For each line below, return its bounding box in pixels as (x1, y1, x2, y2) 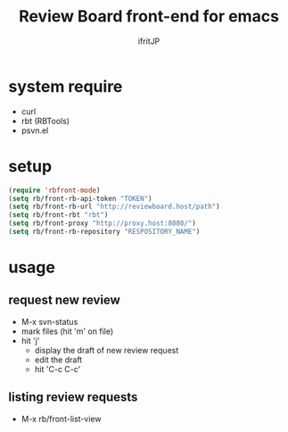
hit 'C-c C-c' (34, 363, 81, 374)
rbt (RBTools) (21, 115, 70, 126)
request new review (8, 293, 121, 308)
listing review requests (8, 390, 138, 405)
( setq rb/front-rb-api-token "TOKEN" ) (8, 194, 152, 203)
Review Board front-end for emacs (18, 6, 280, 27)
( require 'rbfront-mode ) (8, 186, 101, 195)
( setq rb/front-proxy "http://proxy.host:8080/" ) (8, 219, 197, 228)
